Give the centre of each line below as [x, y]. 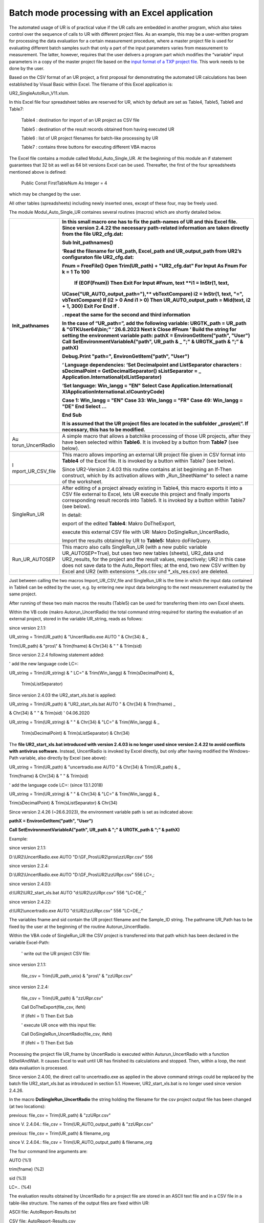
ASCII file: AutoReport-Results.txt [43, 1212]
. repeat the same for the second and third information [126, 315]
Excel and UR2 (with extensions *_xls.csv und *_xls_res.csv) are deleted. [145, 571]
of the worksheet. [82, 481]
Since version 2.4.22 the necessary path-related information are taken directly [155, 227]
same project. [23, 594]
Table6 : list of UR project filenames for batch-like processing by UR [90, 138]
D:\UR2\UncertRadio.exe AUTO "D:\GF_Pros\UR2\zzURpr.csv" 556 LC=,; [82, 875]
